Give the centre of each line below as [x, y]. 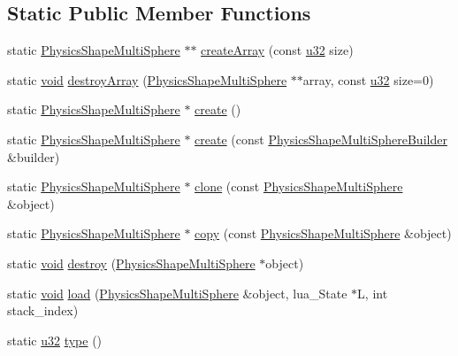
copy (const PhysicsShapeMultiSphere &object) [323, 233]
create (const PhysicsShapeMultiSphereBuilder [321, 139]
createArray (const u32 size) [277, 50]
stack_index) [43, 310]
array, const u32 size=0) [368, 79]
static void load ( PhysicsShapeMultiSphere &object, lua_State [177, 293]
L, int [373, 293]
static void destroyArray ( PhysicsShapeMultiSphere [147, 79]
